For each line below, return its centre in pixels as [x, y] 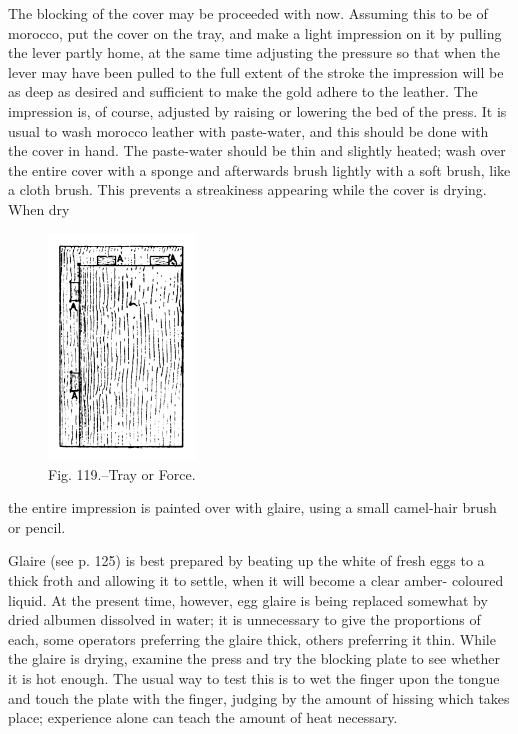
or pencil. [37, 526]
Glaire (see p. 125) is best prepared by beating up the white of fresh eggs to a [246, 560]
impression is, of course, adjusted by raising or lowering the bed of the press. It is [257, 110]
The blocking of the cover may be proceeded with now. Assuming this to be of [248, 13]
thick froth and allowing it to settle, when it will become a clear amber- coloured [256, 579]
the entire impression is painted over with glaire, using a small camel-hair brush [252, 507]
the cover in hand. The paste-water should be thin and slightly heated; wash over [257, 150]
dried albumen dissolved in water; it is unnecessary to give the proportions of [244, 619]
